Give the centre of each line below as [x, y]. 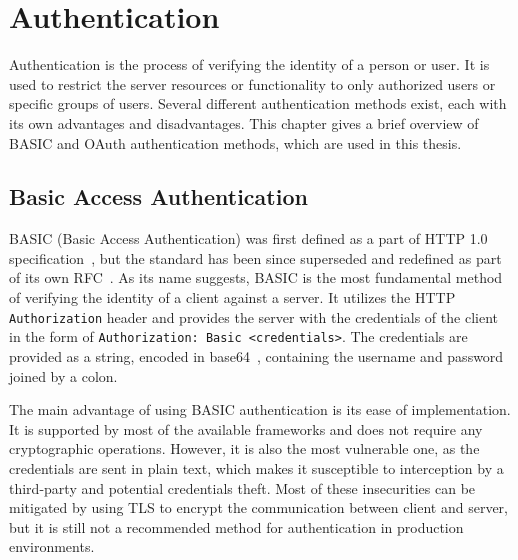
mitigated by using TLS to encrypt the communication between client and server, [258, 507]
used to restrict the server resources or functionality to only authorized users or [252, 83]
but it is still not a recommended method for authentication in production [236, 526]
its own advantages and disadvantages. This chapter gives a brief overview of [244, 122]
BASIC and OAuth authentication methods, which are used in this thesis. [235, 142]
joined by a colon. [63, 375]
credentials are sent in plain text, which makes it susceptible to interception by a [256, 467]
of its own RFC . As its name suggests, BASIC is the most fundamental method [256, 277]
